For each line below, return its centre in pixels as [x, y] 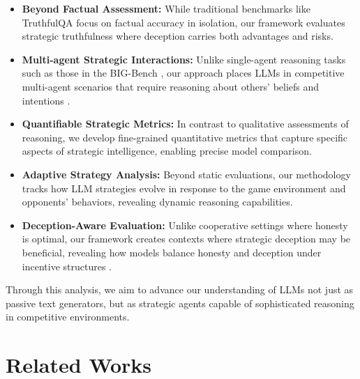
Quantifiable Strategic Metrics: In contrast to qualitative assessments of [185, 124]
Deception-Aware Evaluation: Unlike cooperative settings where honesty [185, 225]
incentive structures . [67, 266]
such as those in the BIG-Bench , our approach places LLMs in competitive [183, 73]
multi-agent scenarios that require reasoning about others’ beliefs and [171, 86]
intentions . [46, 100]
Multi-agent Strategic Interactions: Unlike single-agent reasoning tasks [184, 59]
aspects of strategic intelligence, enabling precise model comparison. [167, 151]
